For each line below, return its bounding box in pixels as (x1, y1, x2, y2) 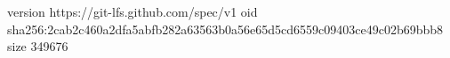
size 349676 (7, 37, 68, 55)
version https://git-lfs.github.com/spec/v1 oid (7, 3, 258, 20)
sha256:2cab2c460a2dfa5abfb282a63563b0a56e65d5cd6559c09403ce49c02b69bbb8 (7, 19, 444, 38)
